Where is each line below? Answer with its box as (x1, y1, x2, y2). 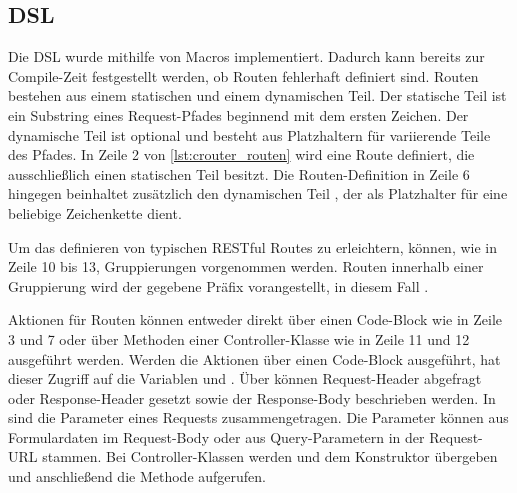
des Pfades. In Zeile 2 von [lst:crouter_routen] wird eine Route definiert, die (8, 144, 475, 165)
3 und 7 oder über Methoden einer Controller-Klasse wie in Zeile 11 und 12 (8, 328, 470, 349)
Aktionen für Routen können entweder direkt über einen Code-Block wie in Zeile (8, 309, 503, 330)
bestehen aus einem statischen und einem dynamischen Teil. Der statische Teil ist (8, 85, 507, 106)
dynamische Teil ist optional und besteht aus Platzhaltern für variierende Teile (8, 124, 491, 145)
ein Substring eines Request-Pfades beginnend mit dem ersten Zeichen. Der (8, 104, 469, 125)
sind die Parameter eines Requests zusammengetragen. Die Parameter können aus (8, 407, 509, 428)
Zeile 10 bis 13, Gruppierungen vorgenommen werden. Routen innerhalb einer (8, 256, 484, 277)
